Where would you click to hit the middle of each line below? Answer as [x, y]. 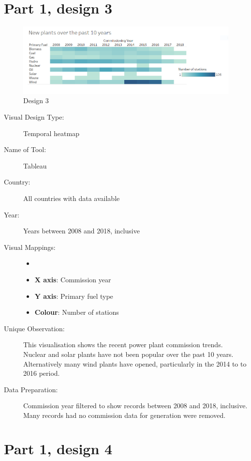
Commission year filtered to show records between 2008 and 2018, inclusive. [135, 406]
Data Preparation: [31, 389]
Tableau [35, 165]
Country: [17, 182]
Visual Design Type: [34, 117]
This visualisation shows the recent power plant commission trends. [123, 345]
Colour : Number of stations [77, 312]
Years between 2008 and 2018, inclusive [81, 231]
